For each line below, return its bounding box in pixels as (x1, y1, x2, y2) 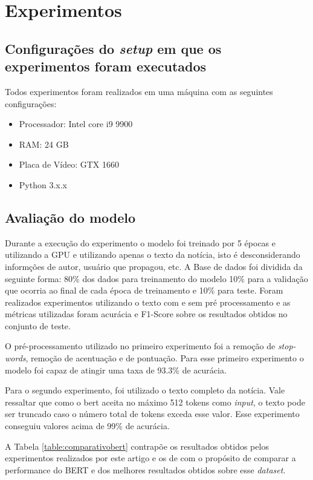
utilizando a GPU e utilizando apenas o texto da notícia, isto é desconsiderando (5, 248, 300, 261)
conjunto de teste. (5, 319, 71, 332)
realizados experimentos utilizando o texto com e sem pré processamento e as (5, 295, 291, 308)
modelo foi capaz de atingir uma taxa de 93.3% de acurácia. (5, 363, 227, 376)
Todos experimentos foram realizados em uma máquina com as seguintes (5, 85, 273, 97)
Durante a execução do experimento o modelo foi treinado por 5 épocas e (5, 236, 276, 249)
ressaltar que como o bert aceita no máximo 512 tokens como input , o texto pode (5, 395, 305, 408)
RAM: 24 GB (19, 137, 69, 150)
